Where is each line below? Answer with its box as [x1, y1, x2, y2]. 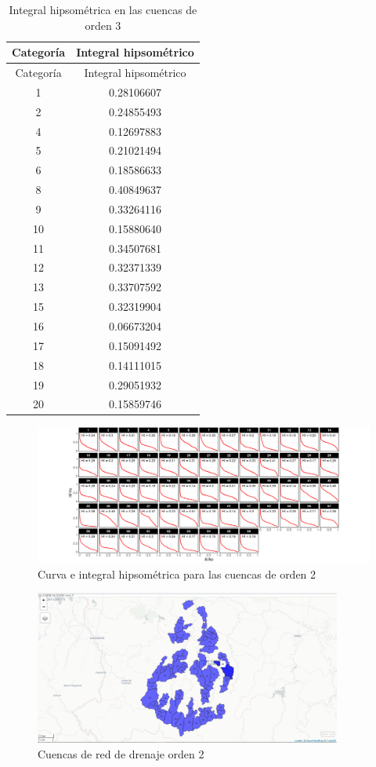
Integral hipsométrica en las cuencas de [9, 2, 197, 17]
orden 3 [85, 16, 121, 33]
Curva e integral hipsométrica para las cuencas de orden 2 [38, 565, 316, 582]
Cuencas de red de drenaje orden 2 [38, 745, 204, 762]
